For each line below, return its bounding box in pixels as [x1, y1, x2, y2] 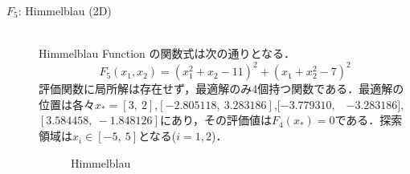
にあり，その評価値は [159, 111, 272, 128]
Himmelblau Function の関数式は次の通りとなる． [39, 45, 296, 62]
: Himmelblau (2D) [18, 2, 112, 18]
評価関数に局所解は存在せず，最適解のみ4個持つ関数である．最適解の [39, 80, 404, 97]
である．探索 [334, 111, 403, 128]
